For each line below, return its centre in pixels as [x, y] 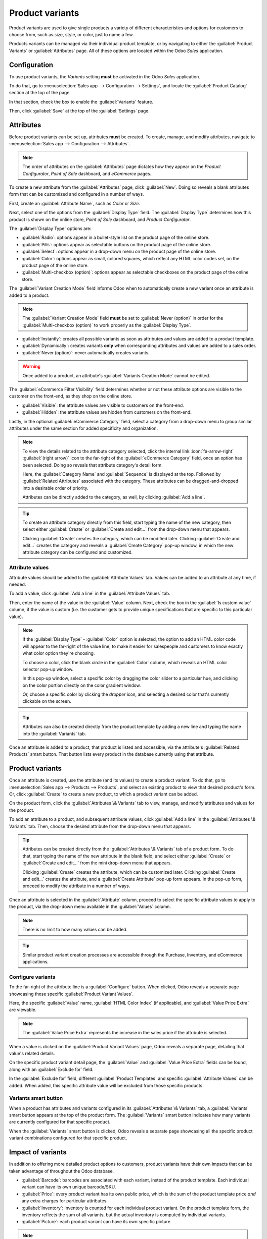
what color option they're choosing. [59, 653]
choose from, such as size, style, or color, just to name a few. [71, 34]
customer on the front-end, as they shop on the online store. [71, 396]
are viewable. [23, 1010]
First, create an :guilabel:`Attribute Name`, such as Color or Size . [75, 203]
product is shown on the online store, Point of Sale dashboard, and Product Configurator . [100, 219]
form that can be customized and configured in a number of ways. [77, 194]
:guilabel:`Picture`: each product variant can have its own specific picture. [96, 1222]
